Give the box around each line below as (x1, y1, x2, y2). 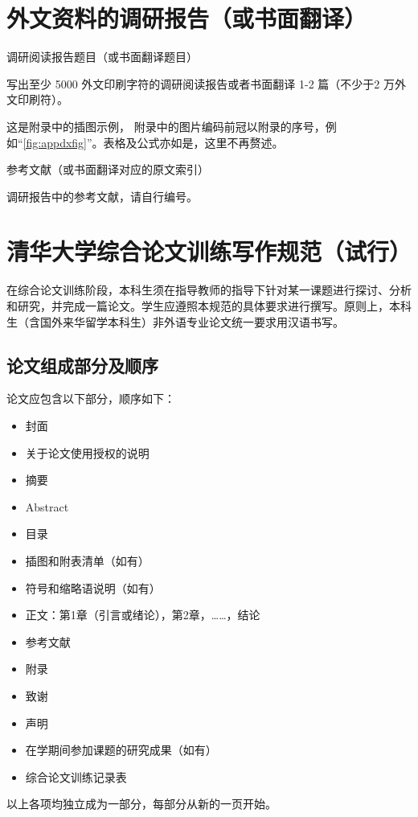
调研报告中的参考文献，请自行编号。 (6, 187, 198, 204)
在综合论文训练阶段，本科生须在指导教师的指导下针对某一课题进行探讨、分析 (6, 281, 412, 298)
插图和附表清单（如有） (25, 552, 150, 569)
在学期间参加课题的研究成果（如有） (25, 741, 217, 758)
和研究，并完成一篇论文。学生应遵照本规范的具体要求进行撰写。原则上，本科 (6, 298, 412, 314)
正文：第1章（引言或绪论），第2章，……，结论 (25, 606, 260, 623)
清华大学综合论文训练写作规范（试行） (6, 235, 412, 268)
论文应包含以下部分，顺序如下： (6, 390, 175, 407)
